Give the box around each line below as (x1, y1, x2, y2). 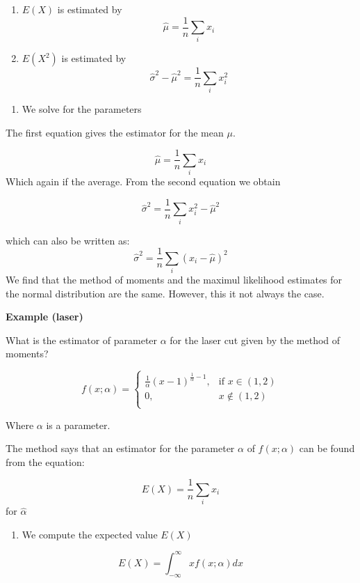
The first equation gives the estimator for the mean (6, 125, 224, 139)
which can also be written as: (6, 233, 130, 247)
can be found (299, 441, 355, 456)
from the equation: (6, 454, 85, 469)
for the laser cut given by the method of (170, 332, 341, 347)
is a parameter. (46, 417, 111, 432)
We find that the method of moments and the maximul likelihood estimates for (6, 272, 343, 286)
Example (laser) (6, 309, 83, 324)
